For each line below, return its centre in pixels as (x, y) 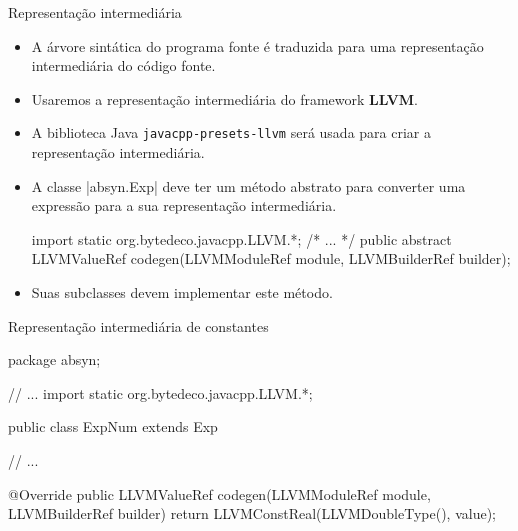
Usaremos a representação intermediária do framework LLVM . (224, 98)
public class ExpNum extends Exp (113, 426)
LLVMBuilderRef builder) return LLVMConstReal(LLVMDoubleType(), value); (252, 513)
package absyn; (54, 359)
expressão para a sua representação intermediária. (184, 205)
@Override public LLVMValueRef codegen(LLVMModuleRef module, (219, 493)
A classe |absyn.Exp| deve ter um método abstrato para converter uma (248, 185)
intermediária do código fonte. (123, 65)
